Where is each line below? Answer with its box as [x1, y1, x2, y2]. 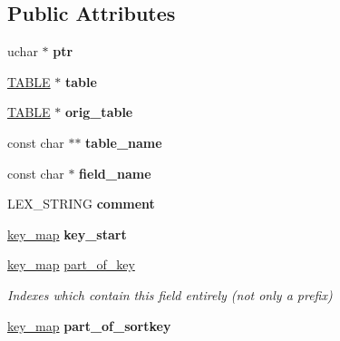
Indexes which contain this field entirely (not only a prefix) [7, 285, 333, 304]
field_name [79, 163, 151, 182]
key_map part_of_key [7, 255, 135, 274]
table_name [85, 132, 162, 151]
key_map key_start [7, 224, 127, 243]
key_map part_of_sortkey [7, 316, 171, 335]
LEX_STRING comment [7, 194, 155, 213]
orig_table [65, 102, 133, 122]
